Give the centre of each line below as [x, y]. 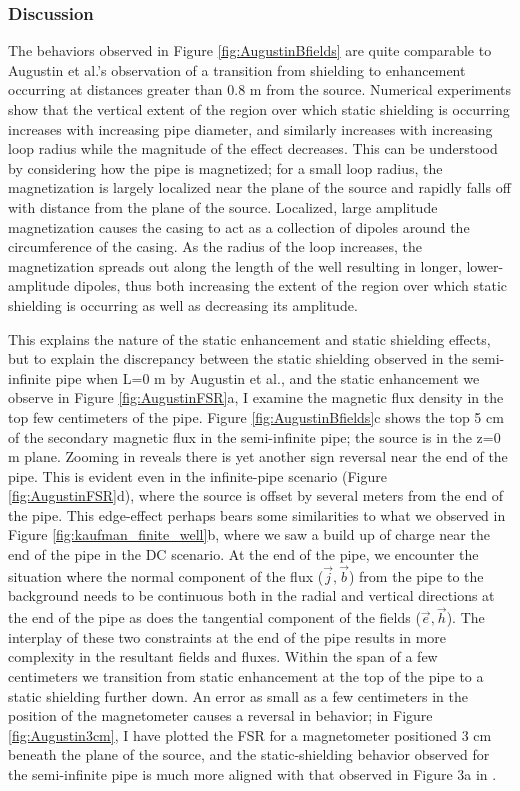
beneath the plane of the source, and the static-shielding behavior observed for [249, 754]
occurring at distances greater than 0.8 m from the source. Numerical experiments [260, 89]
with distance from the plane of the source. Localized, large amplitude [223, 206]
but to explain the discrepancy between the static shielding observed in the [238, 358]
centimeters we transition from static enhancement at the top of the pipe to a [246, 676]
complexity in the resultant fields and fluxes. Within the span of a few [223, 656]
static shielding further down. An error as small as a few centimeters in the [238, 695]
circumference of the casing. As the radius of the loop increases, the [215, 246]
